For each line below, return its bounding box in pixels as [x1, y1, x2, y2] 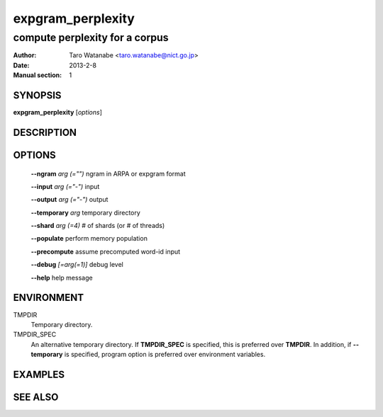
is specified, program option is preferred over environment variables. [64, 350, 266, 359]
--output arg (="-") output [30, 195, 109, 204]
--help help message [30, 273, 93, 282]
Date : [13, 61, 30, 69]
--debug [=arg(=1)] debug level [30, 261, 123, 269]
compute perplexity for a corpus [13, 31, 170, 44]
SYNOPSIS [13, 89, 62, 101]
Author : [13, 51, 37, 59]
